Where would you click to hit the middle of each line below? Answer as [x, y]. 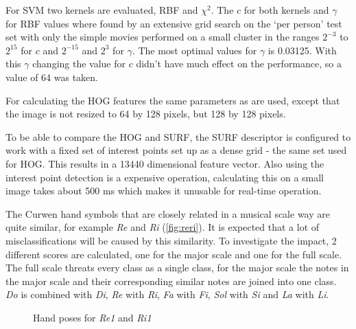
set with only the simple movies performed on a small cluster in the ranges [163, 37]
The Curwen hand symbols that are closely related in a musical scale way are [168, 213]
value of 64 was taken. [52, 77]
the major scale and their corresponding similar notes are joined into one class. [171, 281]
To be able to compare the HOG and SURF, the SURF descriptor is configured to [178, 136]
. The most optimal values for [194, 50]
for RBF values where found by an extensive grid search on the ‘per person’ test [174, 23]
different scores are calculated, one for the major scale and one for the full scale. [174, 254]
